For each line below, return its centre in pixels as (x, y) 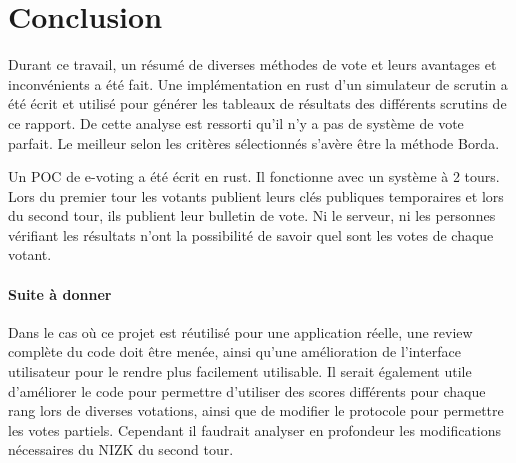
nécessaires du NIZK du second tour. (121, 449)
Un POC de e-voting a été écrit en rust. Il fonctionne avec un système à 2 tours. (254, 176)
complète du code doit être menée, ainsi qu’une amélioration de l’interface (234, 351)
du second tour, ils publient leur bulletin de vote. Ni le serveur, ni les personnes (252, 215)
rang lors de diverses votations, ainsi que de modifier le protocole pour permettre (256, 410)
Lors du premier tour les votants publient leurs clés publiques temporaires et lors (256, 195)
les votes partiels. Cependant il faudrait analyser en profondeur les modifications (255, 429)
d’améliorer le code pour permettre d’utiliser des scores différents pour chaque (247, 390)
